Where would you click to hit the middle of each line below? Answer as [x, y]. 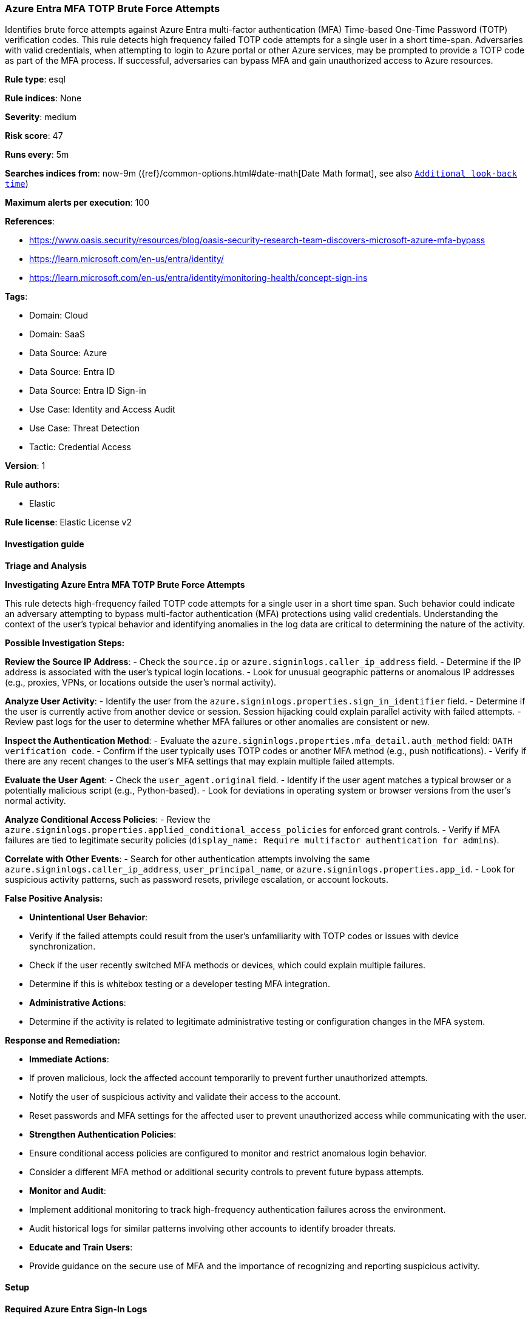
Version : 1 [25, 466]
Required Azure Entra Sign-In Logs [76, 1309]
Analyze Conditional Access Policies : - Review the [108, 819]
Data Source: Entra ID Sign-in [88, 391]
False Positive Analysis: [54, 898]
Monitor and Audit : [68, 1190]
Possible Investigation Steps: [65, 643]
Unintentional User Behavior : [89, 917]
